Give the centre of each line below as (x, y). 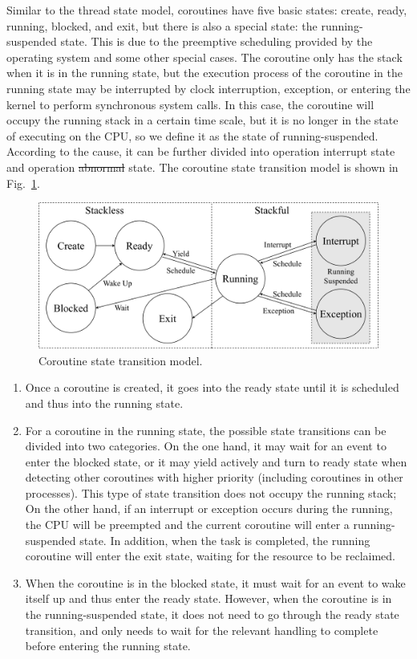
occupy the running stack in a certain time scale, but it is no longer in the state (202, 120)
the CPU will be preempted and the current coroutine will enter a (187, 525)
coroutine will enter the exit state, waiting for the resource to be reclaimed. (210, 556)
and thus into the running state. (104, 403)
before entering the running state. (108, 646)
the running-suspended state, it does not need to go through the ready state (212, 614)
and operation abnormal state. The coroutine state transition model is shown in (202, 167)
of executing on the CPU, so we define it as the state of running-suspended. (192, 135)
